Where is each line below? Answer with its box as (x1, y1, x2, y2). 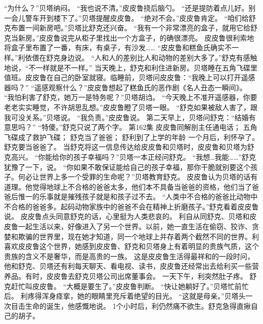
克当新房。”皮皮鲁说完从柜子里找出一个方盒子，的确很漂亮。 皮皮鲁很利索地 (4, 32, 254, 43)
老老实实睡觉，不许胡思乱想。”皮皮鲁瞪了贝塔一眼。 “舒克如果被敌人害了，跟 (4, 101, 257, 112)
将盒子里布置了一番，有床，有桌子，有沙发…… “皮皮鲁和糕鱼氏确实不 (4, 42, 232, 53)
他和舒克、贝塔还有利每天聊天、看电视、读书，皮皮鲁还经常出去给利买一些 (4, 261, 252, 271)
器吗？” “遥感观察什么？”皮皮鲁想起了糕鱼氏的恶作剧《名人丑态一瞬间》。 (4, 82, 247, 92)
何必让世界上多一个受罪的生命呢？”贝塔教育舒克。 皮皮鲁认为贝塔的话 (18, 171, 251, 182)
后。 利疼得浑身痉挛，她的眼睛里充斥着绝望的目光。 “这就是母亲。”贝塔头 (4, 291, 246, 301)
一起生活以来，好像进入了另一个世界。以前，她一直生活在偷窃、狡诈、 (18, 221, 252, 232)
